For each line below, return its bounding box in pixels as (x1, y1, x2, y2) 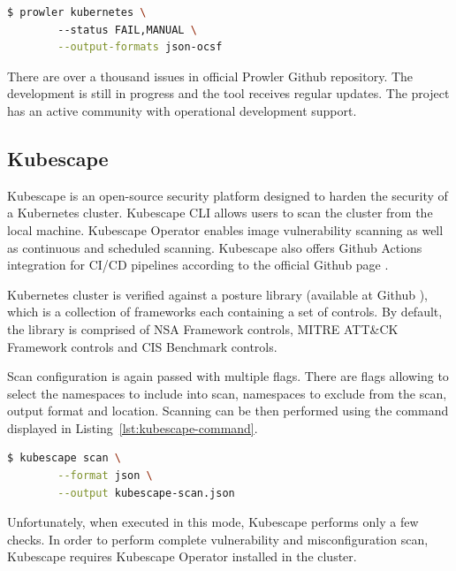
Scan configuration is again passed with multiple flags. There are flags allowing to (7, 367, 449, 385)
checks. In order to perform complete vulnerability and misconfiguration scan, (7, 529, 429, 548)
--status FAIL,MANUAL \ (57, 23, 197, 36)
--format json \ (57, 469, 153, 483)
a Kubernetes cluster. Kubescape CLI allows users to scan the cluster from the (7, 203, 433, 222)
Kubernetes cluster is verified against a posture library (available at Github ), (7, 285, 428, 303)
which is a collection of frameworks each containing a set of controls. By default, (7, 302, 443, 321)
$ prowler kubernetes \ (7, 6, 147, 19)
